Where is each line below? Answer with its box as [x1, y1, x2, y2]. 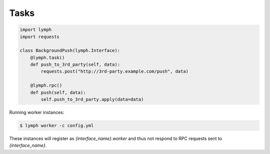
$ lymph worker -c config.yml [19, 123, 94, 129]
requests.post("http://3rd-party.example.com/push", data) [40, 69, 189, 74]
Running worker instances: [9, 110, 64, 116]
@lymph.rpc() [30, 83, 62, 88]
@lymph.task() [30, 55, 65, 60]
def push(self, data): [30, 90, 86, 95]
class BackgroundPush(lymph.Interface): [19, 48, 120, 53]
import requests [19, 34, 60, 39]
